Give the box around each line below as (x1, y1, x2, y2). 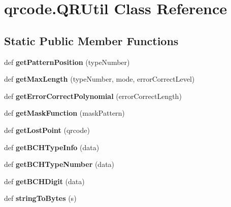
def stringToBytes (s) (4, 193, 77, 203)
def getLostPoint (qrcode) (4, 124, 90, 135)
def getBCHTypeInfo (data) (4, 142, 100, 152)
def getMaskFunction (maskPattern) (4, 108, 125, 118)
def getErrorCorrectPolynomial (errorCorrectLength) (4, 90, 182, 101)
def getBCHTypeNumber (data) (4, 159, 115, 169)
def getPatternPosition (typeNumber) (4, 56, 130, 67)
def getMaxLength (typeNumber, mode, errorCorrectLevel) (4, 74, 195, 84)
